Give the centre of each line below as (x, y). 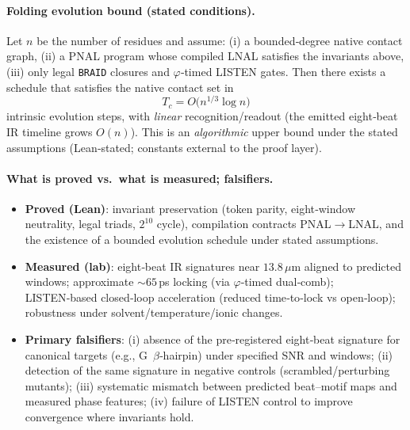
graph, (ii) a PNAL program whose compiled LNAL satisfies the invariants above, (205, 56)
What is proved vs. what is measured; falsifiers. (140, 178)
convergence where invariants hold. (109, 417)
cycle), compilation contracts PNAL (244, 224)
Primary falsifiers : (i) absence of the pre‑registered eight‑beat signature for (213, 339)
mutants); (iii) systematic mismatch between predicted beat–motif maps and (211, 385)
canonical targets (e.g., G (86, 354)
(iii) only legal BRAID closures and (88, 71)
